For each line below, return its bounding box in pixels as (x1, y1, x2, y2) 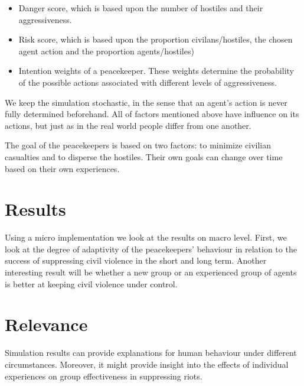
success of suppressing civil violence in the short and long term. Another (5, 254, 267, 267)
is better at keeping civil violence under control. (5, 277, 178, 290)
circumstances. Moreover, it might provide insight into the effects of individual (5, 358, 289, 370)
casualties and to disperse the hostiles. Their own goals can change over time (5, 150, 283, 163)
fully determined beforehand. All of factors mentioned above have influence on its (5, 108, 299, 120)
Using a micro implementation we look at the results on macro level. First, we (5, 231, 287, 244)
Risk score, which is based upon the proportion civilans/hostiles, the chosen (18, 33, 293, 46)
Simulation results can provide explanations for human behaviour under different (5, 346, 297, 359)
